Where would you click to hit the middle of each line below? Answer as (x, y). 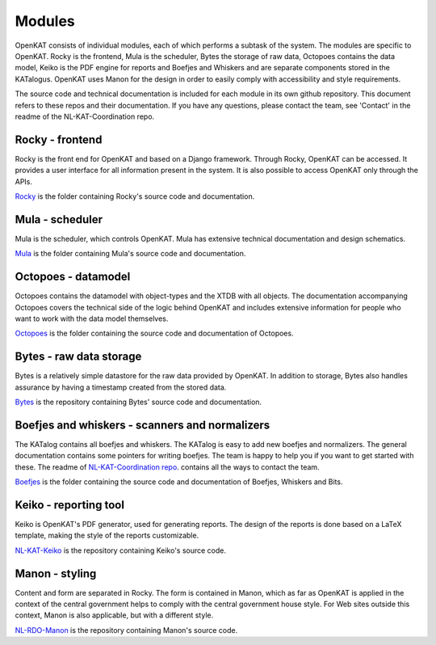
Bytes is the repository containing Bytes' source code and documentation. (138, 402)
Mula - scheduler (59, 219)
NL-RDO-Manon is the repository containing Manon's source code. (126, 630)
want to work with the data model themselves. (92, 318)
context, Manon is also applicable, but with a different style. (114, 615)
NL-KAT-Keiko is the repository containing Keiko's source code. (120, 550)
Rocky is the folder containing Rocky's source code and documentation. (135, 196)
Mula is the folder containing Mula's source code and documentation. (130, 254)
